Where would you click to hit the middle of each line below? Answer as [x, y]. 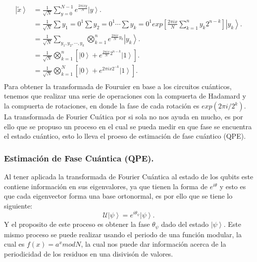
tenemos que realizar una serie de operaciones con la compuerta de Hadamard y [125, 96]
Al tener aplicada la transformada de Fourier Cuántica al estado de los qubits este [129, 177]
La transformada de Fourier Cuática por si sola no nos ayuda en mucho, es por [124, 117]
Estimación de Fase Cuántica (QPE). [79, 158]
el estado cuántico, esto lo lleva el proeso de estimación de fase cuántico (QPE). [125, 136]
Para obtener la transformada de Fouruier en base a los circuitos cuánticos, [118, 86]
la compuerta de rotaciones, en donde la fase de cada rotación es [102, 106]
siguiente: [18, 205]
